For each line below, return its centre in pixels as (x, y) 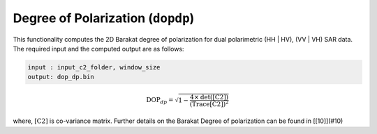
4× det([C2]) (209, 97)
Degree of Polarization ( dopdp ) (104, 18)
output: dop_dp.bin (61, 77)
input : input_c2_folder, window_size (94, 67)
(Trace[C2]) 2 (209, 103)
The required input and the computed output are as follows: (98, 49)
